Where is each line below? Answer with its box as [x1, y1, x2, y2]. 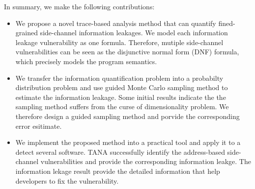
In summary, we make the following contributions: [4, 1, 155, 11]
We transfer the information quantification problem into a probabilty [15, 72, 224, 83]
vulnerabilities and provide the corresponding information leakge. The [40, 156, 251, 166]
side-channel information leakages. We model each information [40, 27, 228, 38]
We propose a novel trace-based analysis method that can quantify [15, 18, 216, 28]
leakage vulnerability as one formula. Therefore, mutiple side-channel [15, 37, 224, 47]
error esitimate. [15, 120, 62, 131]
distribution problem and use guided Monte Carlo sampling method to [15, 82, 228, 93]
